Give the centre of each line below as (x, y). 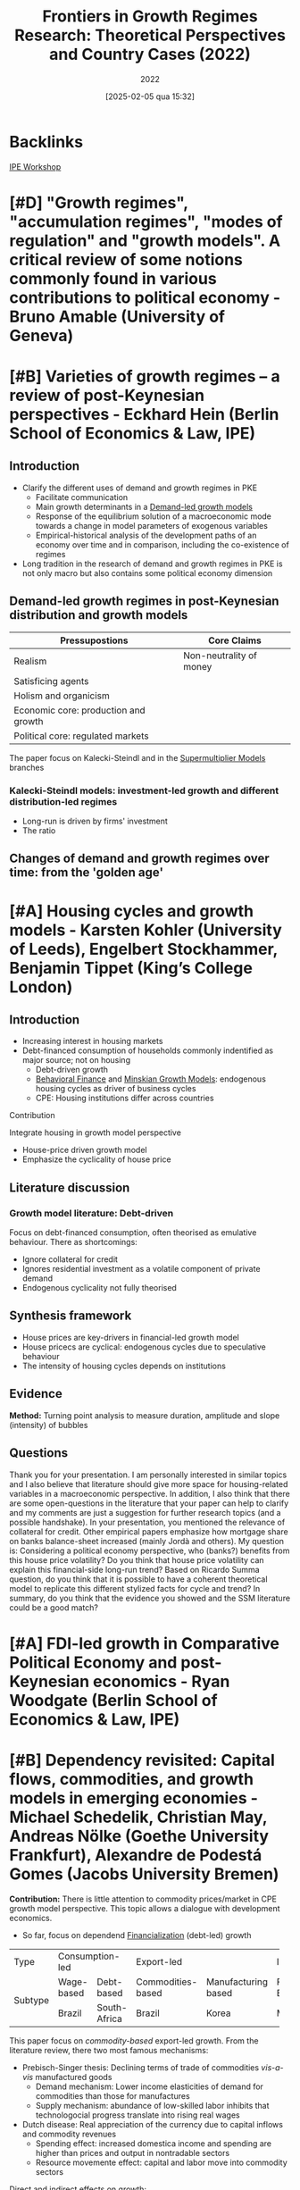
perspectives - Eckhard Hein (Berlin (144, 415)
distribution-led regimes (63, 801)
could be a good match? (54, 1607)
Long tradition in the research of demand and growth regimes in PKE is (152, 564)
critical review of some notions (126, 259)
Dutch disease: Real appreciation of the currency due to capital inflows (153, 2124)
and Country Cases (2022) (150, 54)
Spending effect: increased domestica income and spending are (154, 2143)
